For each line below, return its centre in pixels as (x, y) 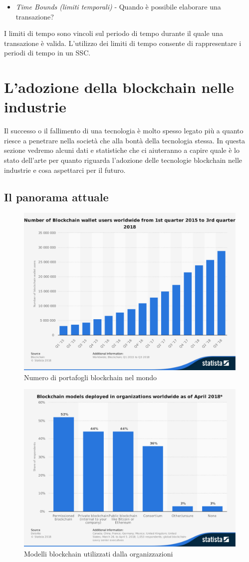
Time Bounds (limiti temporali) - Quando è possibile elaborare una (118, 6)
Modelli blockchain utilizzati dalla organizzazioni (99, 553)
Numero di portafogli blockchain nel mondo (91, 377)
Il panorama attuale (56, 197)
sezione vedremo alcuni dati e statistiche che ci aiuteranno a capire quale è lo (122, 150)
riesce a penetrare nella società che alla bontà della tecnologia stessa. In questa (125, 140)
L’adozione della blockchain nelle (119, 87)
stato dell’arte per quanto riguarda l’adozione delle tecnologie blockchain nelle (123, 160)
